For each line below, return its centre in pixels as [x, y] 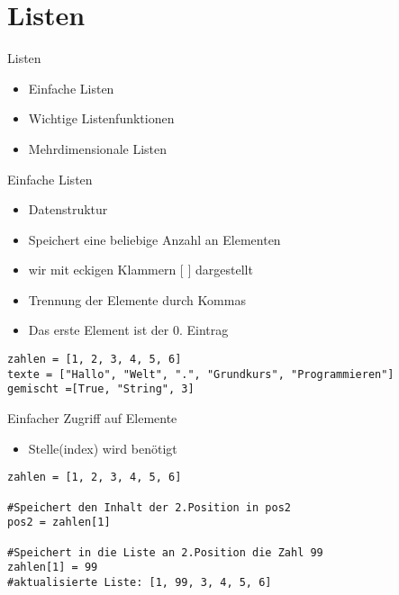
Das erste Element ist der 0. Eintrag [128, 330]
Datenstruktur [68, 209]
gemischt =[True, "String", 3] [101, 389]
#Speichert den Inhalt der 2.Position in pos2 [149, 507]
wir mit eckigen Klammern [102, 270]
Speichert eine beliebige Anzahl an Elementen [154, 239]
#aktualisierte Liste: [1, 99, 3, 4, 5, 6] [140, 582]
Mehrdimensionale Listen [98, 148]
